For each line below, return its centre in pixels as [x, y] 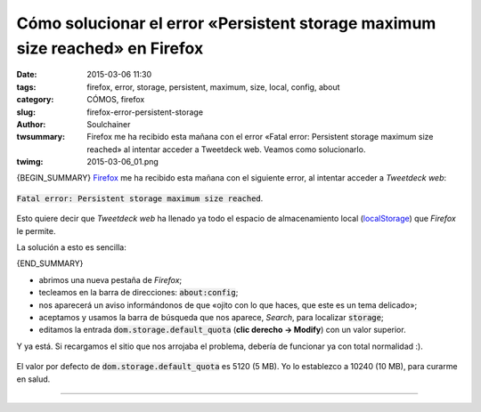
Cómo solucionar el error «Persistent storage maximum [226, 23]
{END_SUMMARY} [50, 263]
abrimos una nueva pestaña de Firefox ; [110, 279]
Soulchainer [109, 124]
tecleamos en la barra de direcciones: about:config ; [139, 293]
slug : [26, 112]
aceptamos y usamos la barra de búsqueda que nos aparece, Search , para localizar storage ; [211, 317]
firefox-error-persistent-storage [145, 112]
